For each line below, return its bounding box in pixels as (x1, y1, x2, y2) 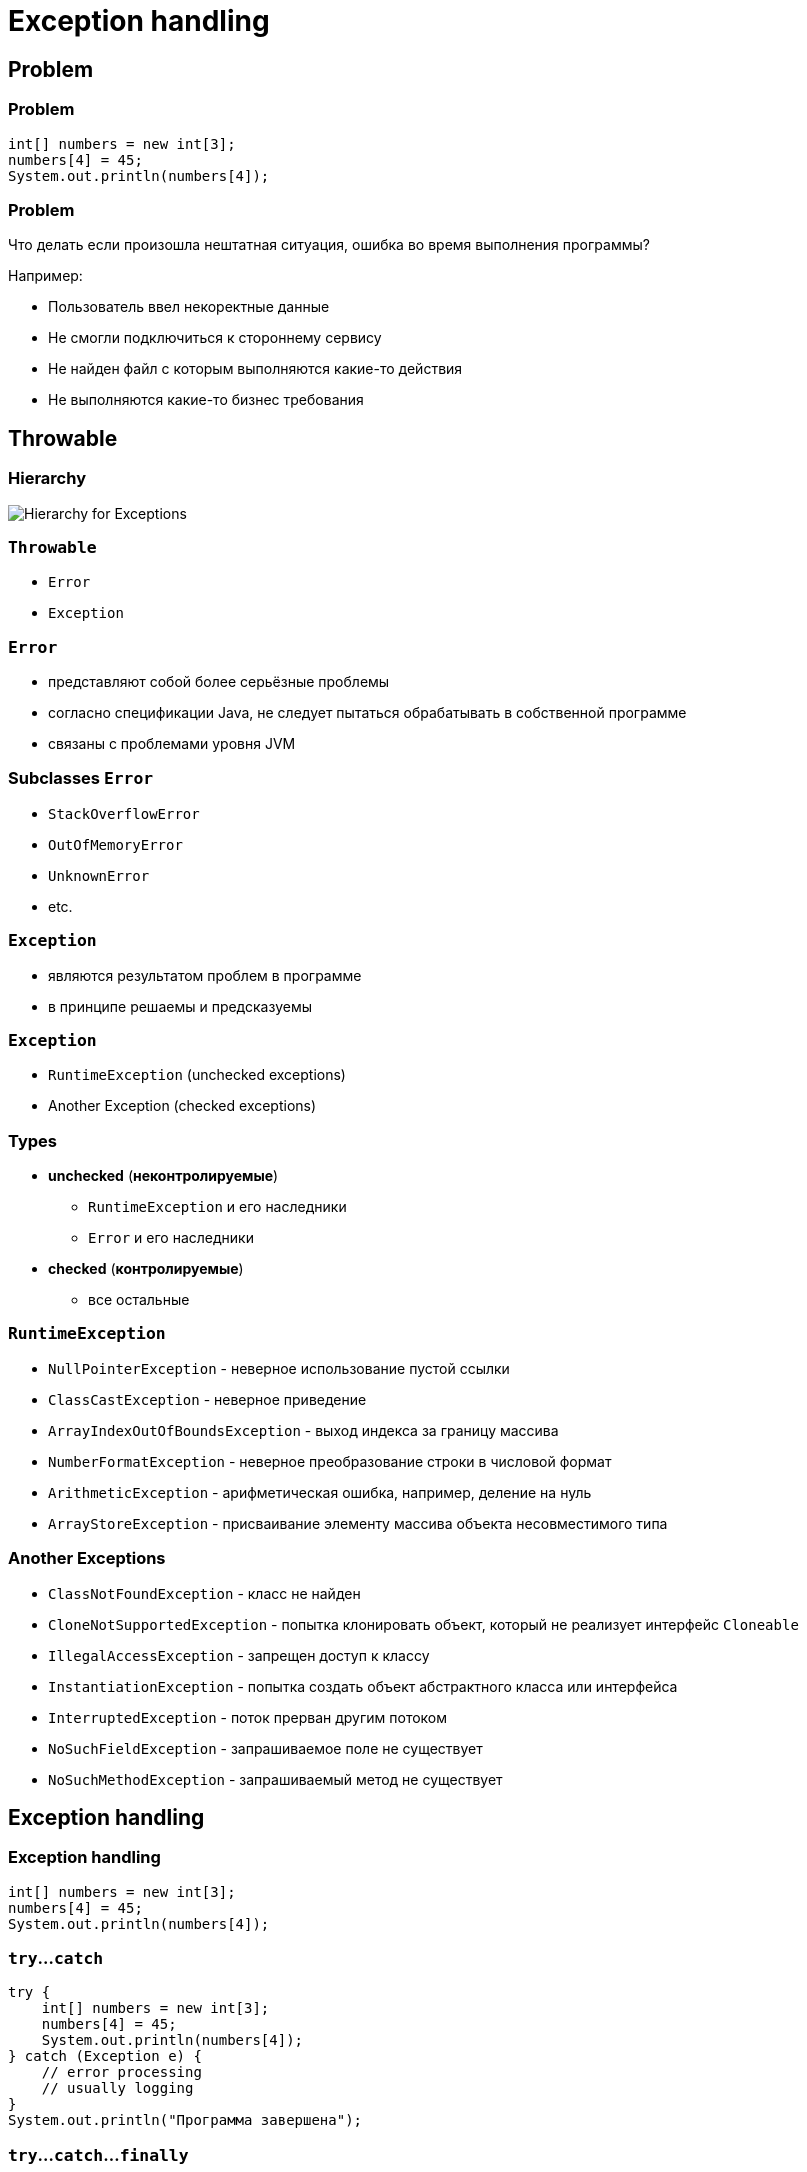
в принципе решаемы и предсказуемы (48, 997, 312, 1015)
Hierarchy (8, 468, 86, 489)
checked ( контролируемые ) (48, 1260, 244, 1278)
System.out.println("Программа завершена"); (8, 2112, 363, 2129)
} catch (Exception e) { (8, 2048, 202, 2065)
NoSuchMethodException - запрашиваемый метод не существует (48, 1770, 503, 1788)
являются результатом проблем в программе (48, 966, 362, 984)
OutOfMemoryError (48, 836, 183, 853)
